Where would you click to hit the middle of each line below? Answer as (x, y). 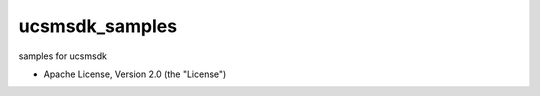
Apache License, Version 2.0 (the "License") (135, 74)
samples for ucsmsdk (62, 56)
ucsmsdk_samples (98, 26)
